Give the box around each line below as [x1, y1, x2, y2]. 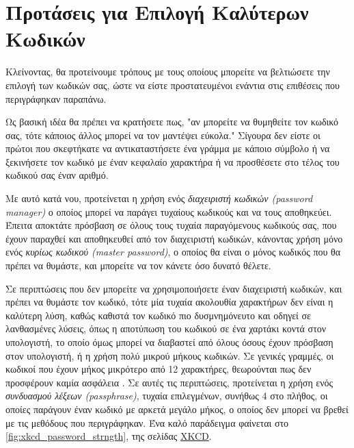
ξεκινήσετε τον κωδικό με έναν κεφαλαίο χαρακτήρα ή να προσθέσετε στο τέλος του [5, 154, 340, 169]
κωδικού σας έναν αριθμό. [5, 168, 109, 182]
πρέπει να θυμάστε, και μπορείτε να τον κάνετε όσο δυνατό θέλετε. [5, 258, 271, 273]
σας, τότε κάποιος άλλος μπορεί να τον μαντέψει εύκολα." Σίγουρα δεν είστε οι [5, 127, 321, 142]
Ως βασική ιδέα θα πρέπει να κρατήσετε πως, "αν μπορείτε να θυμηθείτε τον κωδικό [5, 114, 339, 129]
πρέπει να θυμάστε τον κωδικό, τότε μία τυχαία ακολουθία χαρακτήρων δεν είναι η [5, 295, 333, 309]
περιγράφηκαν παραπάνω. [5, 91, 107, 105]
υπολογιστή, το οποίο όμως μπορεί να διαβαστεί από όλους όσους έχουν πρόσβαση [5, 335, 333, 349]
